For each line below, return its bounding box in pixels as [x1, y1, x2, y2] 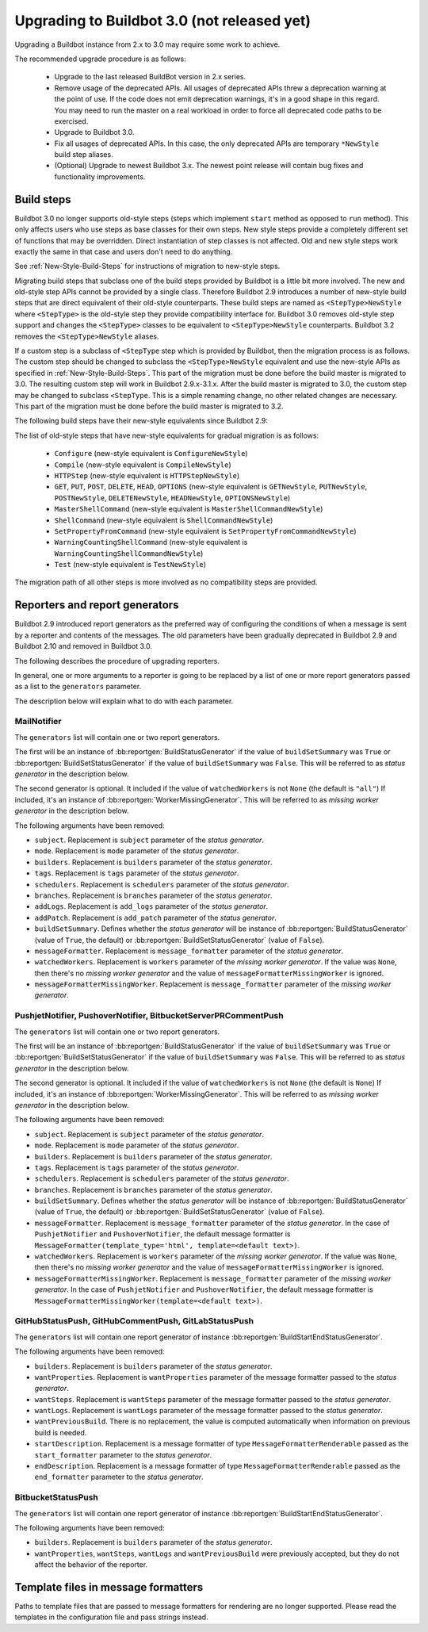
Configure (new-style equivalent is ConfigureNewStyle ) [54, 449, 249, 458]
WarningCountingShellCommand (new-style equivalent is [54, 538, 248, 547]
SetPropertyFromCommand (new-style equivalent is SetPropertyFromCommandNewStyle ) [54, 526, 357, 535]
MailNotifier [14, 716, 63, 727]
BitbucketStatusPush [14, 1492, 99, 1503]
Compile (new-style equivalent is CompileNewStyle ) [54, 460, 231, 469]
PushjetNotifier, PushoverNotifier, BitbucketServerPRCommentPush [14, 1010, 285, 1021]
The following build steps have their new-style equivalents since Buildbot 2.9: [14, 416, 269, 426]
